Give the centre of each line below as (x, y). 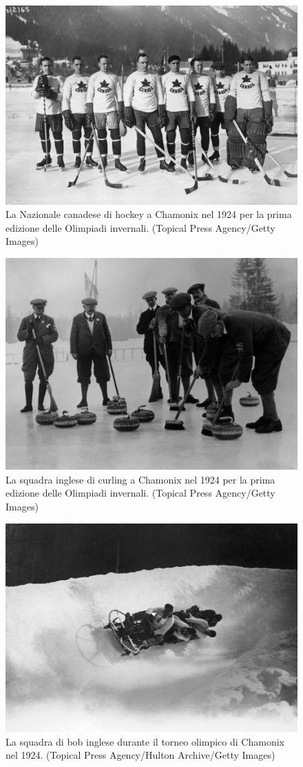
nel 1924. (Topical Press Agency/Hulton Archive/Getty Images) (140, 755)
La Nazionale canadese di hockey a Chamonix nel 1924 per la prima (149, 214)
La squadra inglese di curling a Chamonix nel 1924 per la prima (140, 479)
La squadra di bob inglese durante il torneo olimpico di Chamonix (145, 741)
